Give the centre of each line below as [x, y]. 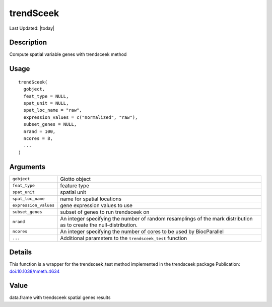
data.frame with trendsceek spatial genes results [60, 297]
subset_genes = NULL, [50, 124]
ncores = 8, [38, 138]
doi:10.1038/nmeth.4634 [35, 271]
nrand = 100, [40, 131]
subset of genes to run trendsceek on [105, 212]
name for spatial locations [91, 199]
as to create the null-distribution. [99, 225]
